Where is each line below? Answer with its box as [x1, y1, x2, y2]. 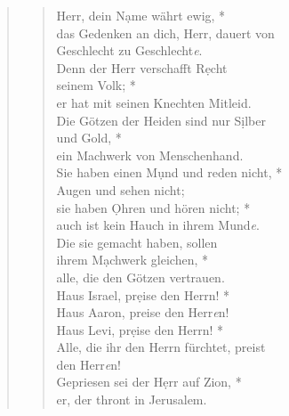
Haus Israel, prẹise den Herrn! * [56, 285, 230, 304]
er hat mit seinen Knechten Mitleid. [56, 93, 252, 111]
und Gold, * [56, 128, 122, 147]
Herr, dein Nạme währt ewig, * [56, 6, 226, 24]
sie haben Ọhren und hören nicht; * [56, 198, 251, 216]
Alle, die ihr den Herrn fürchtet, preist [56, 338, 266, 356]
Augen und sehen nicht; [56, 180, 185, 199]
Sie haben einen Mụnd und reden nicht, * [56, 163, 283, 182]
